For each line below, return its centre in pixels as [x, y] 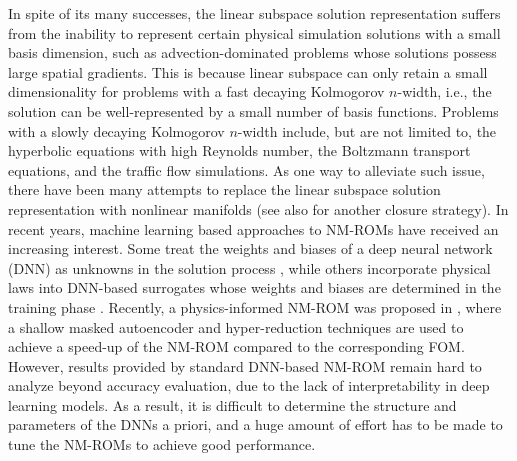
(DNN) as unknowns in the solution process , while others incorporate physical [249, 267]
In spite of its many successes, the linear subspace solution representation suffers [254, 13]
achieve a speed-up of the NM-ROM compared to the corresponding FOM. [236, 346]
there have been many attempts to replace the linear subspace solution [224, 189]
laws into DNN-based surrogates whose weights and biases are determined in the [254, 287]
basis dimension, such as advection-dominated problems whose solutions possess [252, 52]
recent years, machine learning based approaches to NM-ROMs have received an [253, 228]
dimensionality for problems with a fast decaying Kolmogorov [196, 91]
